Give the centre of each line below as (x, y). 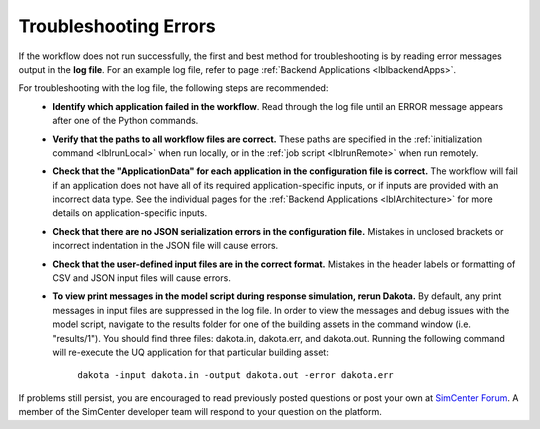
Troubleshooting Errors (117, 26)
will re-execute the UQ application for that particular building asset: (190, 352)
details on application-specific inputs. (130, 213)
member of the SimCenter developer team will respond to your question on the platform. (200, 412)
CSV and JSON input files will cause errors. (142, 278)
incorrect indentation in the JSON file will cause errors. (165, 246)
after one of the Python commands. (125, 121)
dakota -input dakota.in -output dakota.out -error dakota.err (235, 375)
